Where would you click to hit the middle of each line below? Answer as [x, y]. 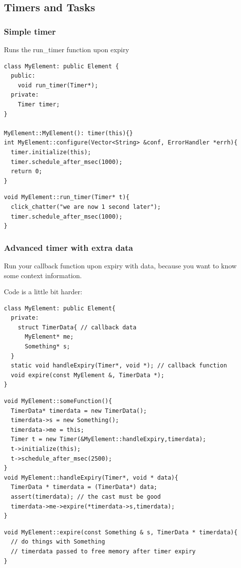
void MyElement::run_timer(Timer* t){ [67, 197]
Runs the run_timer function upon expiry [67, 49]
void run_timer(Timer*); [58, 85]
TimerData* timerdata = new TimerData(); [79, 411]
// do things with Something [58, 542]
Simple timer [30, 31]
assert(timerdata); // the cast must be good [86, 497]
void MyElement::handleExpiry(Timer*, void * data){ [91, 477]
